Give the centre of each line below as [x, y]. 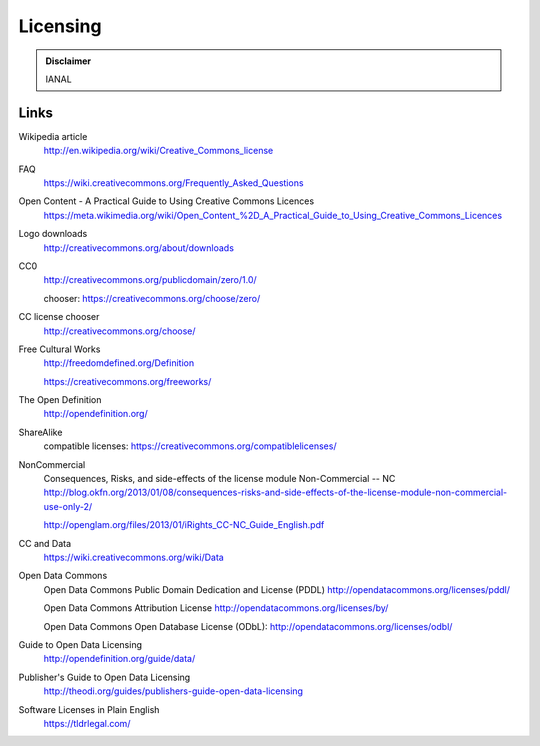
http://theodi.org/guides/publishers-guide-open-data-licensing [173, 691]
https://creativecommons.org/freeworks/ [127, 381]
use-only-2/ [68, 506]
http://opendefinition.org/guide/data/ [119, 659]
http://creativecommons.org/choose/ [119, 331]
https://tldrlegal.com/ [87, 723]
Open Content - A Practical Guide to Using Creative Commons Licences [166, 201]
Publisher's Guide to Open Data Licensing [104, 677]
